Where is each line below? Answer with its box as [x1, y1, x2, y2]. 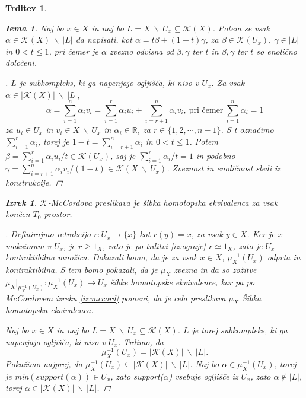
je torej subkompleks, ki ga [192, 323, 288, 336]
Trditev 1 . [5, 2, 47, 14]
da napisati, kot [75, 33, 132, 46]
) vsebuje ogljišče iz [168, 370, 238, 382]
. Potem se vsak [212, 21, 270, 34]
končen [5, 208, 30, 220]
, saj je [110, 149, 136, 161]
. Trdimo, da [117, 335, 164, 348]
